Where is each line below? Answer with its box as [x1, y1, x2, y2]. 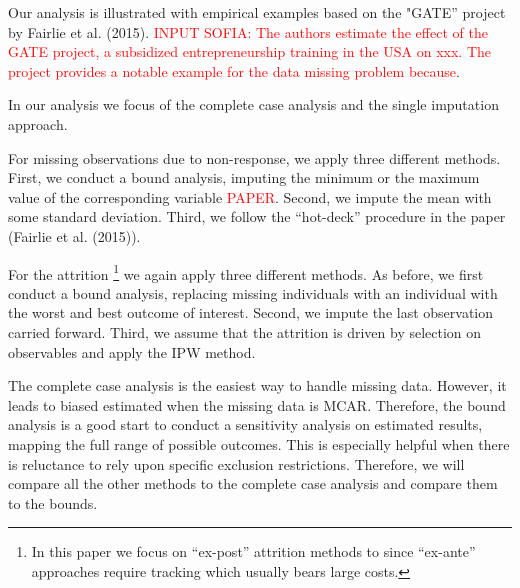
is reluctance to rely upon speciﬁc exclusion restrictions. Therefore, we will [8, 453, 465, 474]
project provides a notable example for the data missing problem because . [8, 60, 460, 81]
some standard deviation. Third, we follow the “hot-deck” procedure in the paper [8, 206, 506, 227]
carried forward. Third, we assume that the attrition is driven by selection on [8, 321, 482, 342]
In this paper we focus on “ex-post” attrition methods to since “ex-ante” [31, 541, 476, 562]
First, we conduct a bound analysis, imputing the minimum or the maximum [8, 167, 480, 188]
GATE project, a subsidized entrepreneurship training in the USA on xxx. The [8, 41, 492, 62]
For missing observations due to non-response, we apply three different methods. [8, 147, 501, 168]
